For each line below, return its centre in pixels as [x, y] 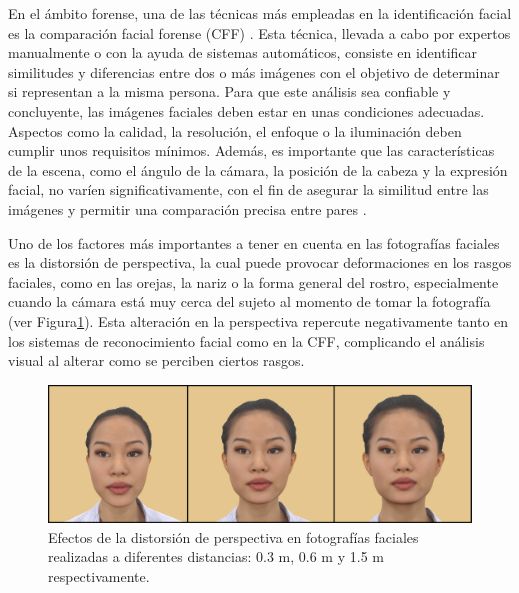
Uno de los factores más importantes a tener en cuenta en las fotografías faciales [254, 242]
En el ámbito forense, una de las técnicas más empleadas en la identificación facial [260, 13]
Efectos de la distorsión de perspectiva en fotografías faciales [233, 536]
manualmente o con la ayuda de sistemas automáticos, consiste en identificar [243, 52]
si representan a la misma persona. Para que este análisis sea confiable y [229, 91]
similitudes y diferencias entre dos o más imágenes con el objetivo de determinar [254, 71]
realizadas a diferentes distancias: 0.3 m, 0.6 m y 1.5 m [216, 556]
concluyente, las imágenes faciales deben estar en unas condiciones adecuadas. [246, 110]
